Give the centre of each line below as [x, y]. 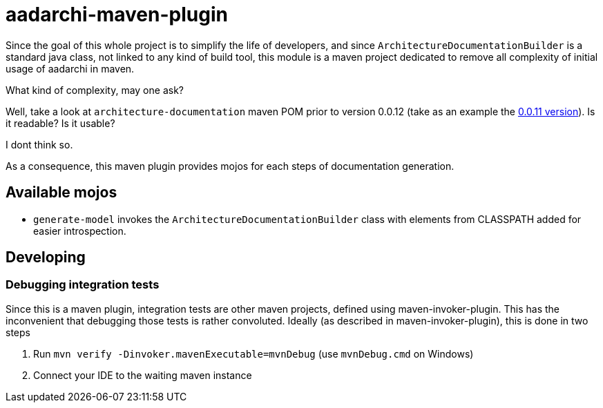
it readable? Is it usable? [60, 123]
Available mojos [61, 193]
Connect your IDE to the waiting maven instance [143, 375]
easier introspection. [80, 231]
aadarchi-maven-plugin [117, 14]
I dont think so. [39, 144]
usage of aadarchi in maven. [70, 68]
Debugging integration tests [83, 285]
